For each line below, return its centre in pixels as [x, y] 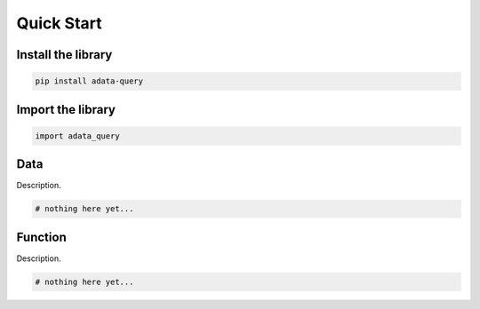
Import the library [66, 110]
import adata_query [77, 136]
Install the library [64, 55]
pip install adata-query [89, 81]
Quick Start [59, 23]
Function [41, 237]
